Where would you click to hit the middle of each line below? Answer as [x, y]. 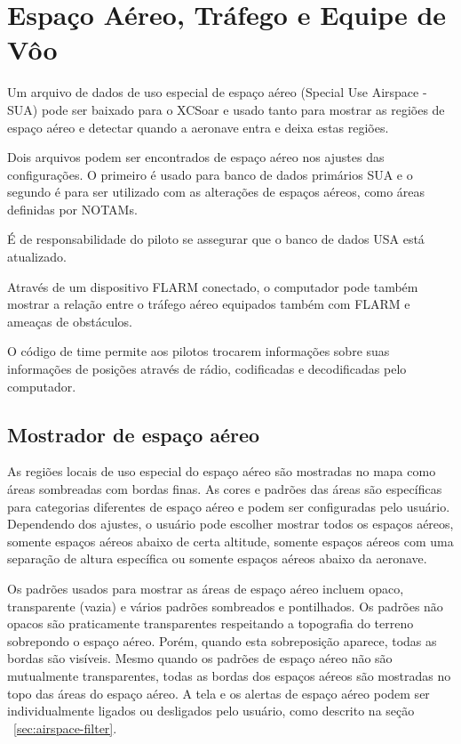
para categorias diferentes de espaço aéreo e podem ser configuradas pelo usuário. [229, 506]
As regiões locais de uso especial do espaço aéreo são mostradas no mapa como [222, 471]
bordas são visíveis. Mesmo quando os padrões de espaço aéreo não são [200, 658]
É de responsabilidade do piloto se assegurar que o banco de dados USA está [216, 239]
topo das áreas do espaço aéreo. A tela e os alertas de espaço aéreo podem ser [219, 693]
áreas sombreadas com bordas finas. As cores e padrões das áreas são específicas [225, 489]
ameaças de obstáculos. [70, 321]
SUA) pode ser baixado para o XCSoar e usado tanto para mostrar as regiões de [226, 109]
